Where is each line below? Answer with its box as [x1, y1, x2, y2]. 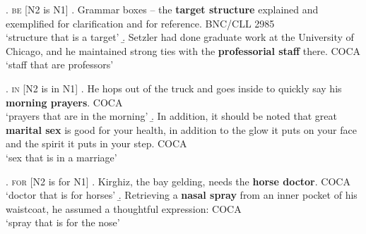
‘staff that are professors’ [6, 57, 114, 72]
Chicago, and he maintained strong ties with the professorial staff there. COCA [6, 43, 361, 58]
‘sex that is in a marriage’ [6, 149, 117, 164]
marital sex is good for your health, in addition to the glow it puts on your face [6, 122, 357, 137]
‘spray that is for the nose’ [6, 215, 120, 230]
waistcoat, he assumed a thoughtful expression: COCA [6, 201, 242, 216]
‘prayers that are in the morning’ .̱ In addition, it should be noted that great [6, 109, 338, 123]
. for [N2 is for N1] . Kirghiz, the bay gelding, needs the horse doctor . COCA [6, 173, 350, 188]
